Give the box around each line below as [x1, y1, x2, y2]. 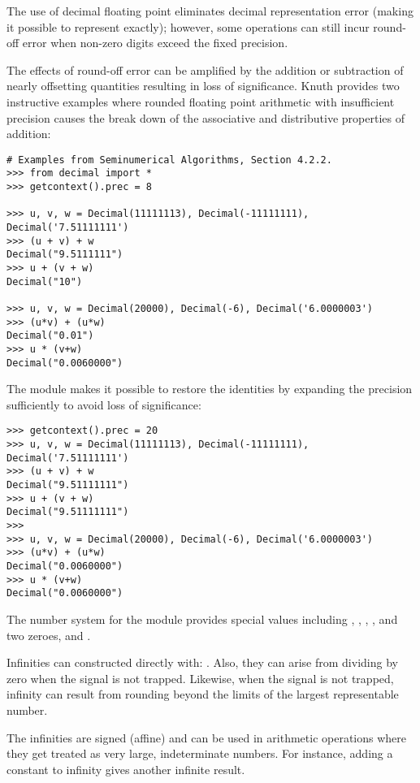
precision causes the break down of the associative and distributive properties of [6, 109, 405, 126]
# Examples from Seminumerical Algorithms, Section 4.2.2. [6, 154, 332, 166]
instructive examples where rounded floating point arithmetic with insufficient [6, 93, 395, 110]
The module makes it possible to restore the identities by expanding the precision [6, 380, 413, 397]
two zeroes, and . [6, 626, 91, 643]
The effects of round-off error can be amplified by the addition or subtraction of [6, 61, 404, 78]
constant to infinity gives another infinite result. [6, 760, 245, 777]
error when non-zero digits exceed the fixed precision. [22, 34, 288, 51]
